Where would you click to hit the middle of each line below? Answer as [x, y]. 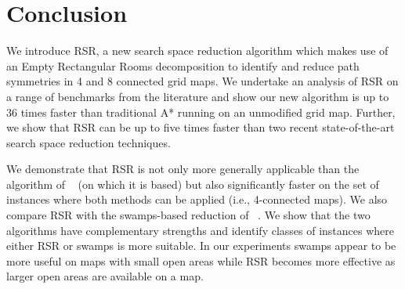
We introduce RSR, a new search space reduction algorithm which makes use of [197, 51]
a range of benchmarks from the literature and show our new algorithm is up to [198, 96]
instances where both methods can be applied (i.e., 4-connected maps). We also [197, 199]
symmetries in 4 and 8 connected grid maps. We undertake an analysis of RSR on [202, 81]
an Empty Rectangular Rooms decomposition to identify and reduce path [183, 65]
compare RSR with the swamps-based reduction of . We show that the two [188, 215]
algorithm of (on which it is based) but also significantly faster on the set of [193, 184]
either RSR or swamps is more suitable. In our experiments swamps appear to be [201, 246]
